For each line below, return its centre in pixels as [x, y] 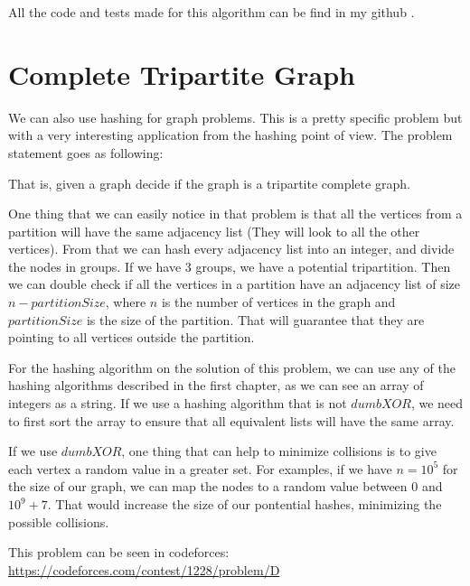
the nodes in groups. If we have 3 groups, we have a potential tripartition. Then [230, 266]
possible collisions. [59, 521]
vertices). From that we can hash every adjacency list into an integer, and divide [231, 249]
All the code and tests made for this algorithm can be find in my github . [211, 12]
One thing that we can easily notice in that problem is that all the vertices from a [235, 214]
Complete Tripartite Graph [182, 74]
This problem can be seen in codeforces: [119, 552]
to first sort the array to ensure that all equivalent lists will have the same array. [231, 420]
